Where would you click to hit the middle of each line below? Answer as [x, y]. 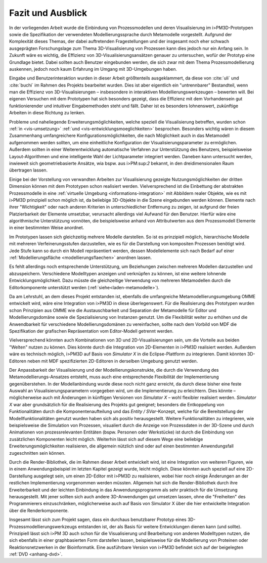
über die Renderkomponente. [39, 510]
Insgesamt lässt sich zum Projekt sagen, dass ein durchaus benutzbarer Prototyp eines [98, 520]
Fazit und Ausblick [48, 13]
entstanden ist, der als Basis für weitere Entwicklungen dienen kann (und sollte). [160, 526]
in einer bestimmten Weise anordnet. [46, 228]
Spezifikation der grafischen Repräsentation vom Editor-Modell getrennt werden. [91, 331]
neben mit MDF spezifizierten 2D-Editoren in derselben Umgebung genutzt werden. [113, 361]
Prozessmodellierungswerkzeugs [43, 526]
